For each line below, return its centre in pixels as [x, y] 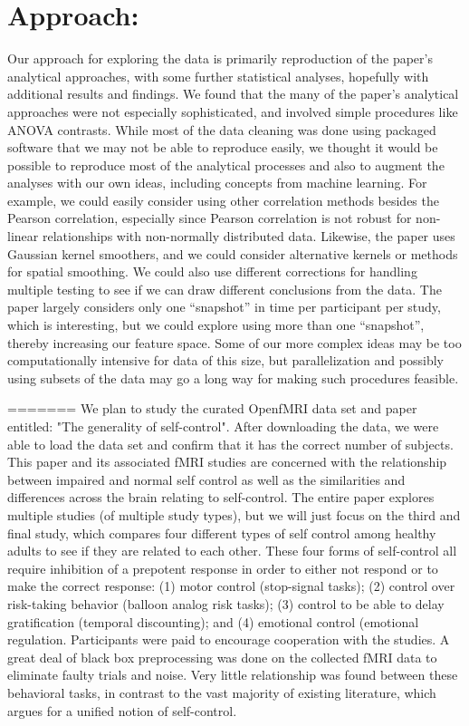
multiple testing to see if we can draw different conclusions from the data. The [225, 289]
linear [23, 236]
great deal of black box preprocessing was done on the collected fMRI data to [222, 657]
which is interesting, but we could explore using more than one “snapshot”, [216, 325]
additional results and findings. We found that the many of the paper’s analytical [233, 94]
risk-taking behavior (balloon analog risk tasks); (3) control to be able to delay [226, 603]
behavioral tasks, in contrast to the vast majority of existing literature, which [222, 692]
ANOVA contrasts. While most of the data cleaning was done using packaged [222, 129]
